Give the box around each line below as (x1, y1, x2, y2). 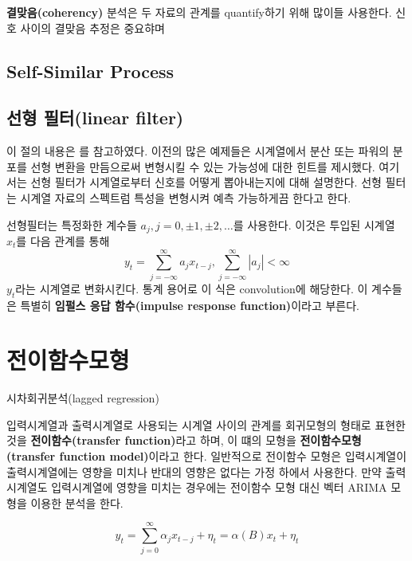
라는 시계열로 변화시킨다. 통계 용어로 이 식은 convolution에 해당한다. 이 (15, 280, 368, 296)
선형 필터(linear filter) (6, 105, 184, 130)
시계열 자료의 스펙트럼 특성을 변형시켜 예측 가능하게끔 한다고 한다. (20, 189, 351, 206)
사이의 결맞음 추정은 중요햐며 (20, 19, 165, 36)
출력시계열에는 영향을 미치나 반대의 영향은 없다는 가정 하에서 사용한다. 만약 (6, 463, 382, 480)
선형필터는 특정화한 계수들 (6, 216, 137, 233)
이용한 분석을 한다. (30, 494, 124, 511)
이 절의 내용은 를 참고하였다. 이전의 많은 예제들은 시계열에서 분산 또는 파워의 (6, 143, 390, 159)
